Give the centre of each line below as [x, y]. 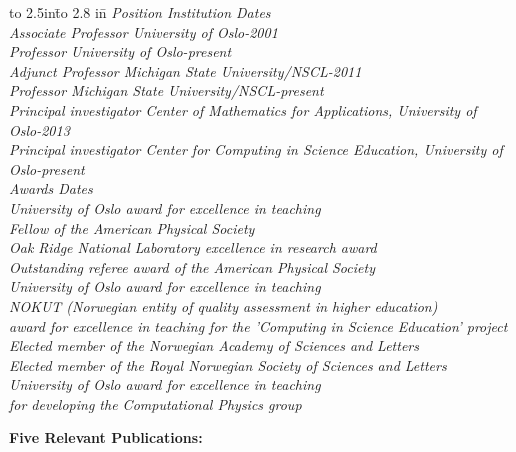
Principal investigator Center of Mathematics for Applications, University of [243, 109]
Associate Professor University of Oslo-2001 [143, 31]
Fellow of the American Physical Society [132, 227]
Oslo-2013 [39, 129]
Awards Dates [51, 188]
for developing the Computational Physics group [155, 403]
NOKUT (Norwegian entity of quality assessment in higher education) [223, 305]
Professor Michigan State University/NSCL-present [166, 90]
